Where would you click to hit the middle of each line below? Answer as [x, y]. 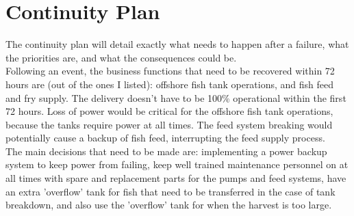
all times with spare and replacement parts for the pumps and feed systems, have [176, 178]
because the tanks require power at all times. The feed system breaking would [169, 124]
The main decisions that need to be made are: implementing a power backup [166, 151]
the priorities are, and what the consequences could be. [121, 57]
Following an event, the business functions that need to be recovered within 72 [170, 71]
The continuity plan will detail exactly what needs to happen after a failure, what [177, 44]
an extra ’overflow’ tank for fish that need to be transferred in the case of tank [170, 191]
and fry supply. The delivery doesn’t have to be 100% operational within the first [176, 97]
